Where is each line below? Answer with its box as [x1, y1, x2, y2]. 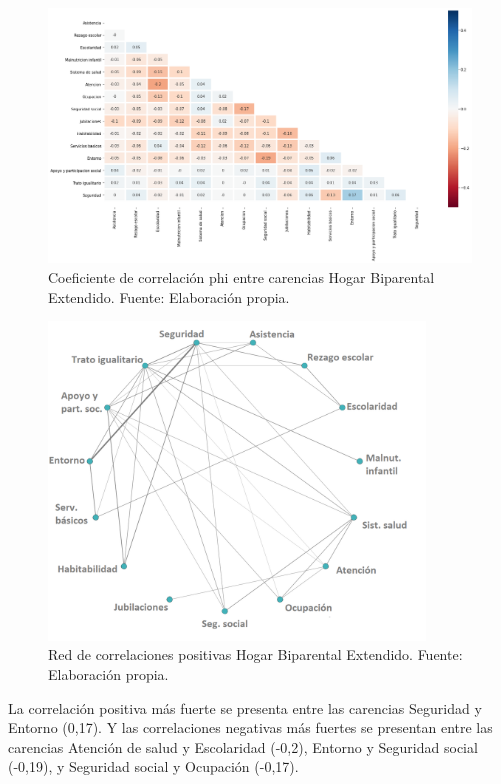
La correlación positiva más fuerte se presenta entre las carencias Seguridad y [8, 697, 482, 718]
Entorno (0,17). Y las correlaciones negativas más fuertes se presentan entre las [8, 717, 493, 738]
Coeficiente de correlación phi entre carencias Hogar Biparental [48, 267, 435, 288]
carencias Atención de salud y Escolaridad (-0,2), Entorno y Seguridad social [8, 736, 478, 757]
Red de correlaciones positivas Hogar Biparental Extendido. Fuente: [48, 644, 463, 665]
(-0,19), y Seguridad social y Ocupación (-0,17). [8, 756, 299, 777]
